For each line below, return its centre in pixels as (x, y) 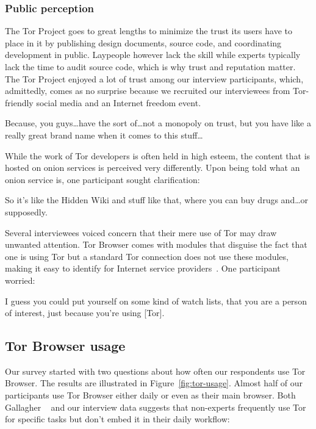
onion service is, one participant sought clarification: (102, 179)
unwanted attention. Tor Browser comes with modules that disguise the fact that (156, 244)
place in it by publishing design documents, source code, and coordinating (143, 42)
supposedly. (26, 211)
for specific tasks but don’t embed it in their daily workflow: (117, 419)
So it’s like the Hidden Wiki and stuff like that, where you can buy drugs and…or (157, 200)
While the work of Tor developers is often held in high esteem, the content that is (158, 155)
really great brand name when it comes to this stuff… (104, 135)
